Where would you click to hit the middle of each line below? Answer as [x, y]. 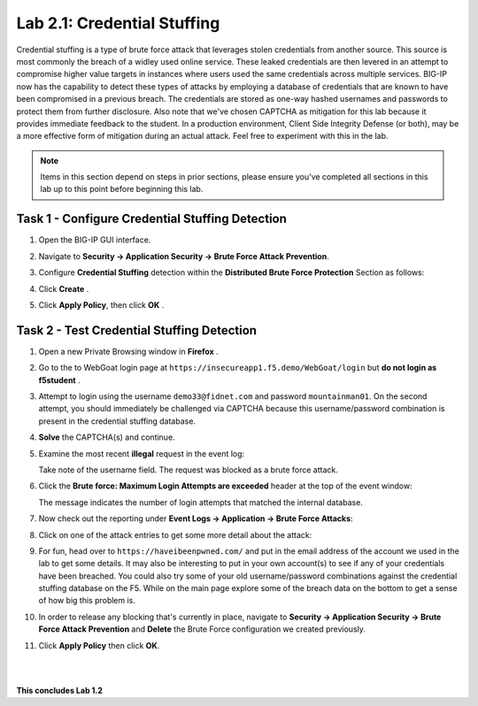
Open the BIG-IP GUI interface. [95, 240]
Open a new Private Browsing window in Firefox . [128, 351]
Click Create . [64, 288]
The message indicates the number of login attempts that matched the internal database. [200, 502]
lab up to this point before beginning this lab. [122, 189]
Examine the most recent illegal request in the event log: [142, 453]
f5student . [59, 380]
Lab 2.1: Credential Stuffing [118, 23]
